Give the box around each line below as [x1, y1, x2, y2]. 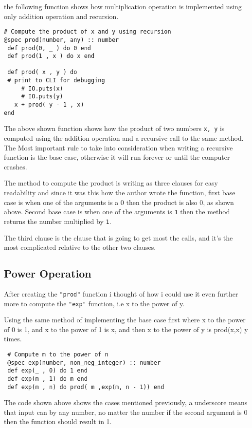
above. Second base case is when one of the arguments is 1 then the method [4, 206, 230, 217]
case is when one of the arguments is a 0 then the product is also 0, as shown [4, 197, 234, 207]
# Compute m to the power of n [7, 351, 108, 358]
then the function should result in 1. [4, 416, 112, 427]
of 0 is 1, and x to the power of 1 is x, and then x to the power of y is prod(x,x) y [4, 324, 248, 334]
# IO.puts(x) [21, 85, 63, 92]
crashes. [4, 161, 27, 171]
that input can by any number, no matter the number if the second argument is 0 [4, 407, 248, 417]
